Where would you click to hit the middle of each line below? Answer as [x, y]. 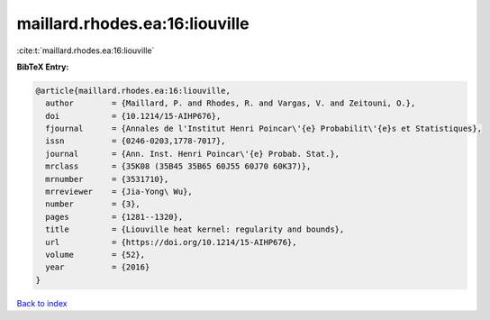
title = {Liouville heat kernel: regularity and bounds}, [195, 229]
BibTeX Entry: [43, 67]
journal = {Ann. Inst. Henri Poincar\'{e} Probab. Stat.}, [193, 154]
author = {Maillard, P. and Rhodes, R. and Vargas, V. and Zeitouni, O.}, [231, 103]
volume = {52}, [95, 255]
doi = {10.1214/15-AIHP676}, [133, 116]
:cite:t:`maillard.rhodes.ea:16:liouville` [86, 50]
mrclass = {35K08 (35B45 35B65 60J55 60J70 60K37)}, [178, 166]
